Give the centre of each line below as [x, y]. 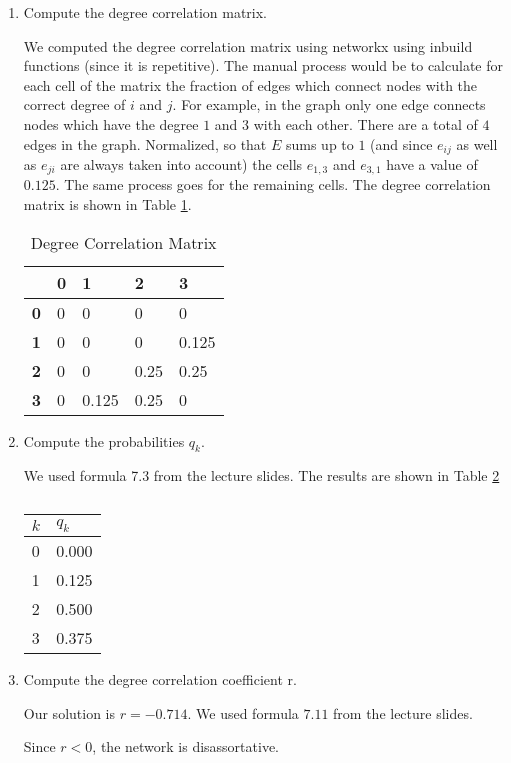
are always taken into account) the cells [181, 164]
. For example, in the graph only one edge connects [329, 104]
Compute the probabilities [104, 440]
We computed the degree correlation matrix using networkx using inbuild [248, 45]
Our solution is [69, 712]
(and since [401, 143]
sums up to [319, 143]
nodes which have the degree [111, 123]
